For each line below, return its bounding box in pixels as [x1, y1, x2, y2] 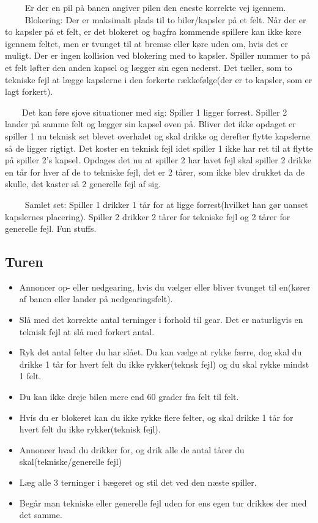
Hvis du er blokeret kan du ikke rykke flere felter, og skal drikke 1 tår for [19, 410, 294, 423]
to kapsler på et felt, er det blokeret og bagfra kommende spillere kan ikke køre [5, 25, 301, 38]
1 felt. [19, 369, 42, 382]
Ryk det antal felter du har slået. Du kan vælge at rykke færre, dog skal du [19, 346, 302, 358]
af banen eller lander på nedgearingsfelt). [19, 292, 173, 305]
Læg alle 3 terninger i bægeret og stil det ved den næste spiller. [19, 476, 257, 489]
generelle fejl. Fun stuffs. [5, 222, 97, 235]
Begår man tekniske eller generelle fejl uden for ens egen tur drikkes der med [19, 496, 307, 509]
